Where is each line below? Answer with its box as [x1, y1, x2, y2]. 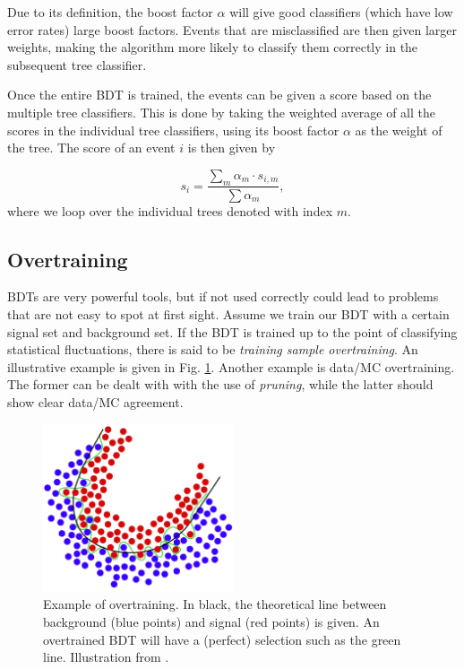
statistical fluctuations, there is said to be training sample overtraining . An [7, 340, 418, 359]
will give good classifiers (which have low [229, 3, 453, 21]
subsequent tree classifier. [7, 55, 147, 74]
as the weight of [355, 120, 443, 139]
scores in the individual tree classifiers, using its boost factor [7, 120, 339, 139]
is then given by [187, 138, 276, 157]
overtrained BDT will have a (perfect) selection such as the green [43, 630, 401, 648]
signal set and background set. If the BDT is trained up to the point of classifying [7, 322, 458, 341]
